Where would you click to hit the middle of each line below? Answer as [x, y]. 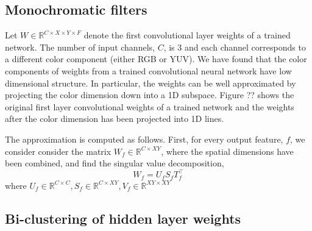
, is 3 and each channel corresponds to [235, 47]
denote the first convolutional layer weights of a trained [187, 35]
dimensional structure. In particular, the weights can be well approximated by [151, 83]
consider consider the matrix [58, 151]
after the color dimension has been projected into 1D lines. [115, 119]
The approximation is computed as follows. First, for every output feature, [144, 139]
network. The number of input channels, [80, 47]
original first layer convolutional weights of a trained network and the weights [150, 106]
